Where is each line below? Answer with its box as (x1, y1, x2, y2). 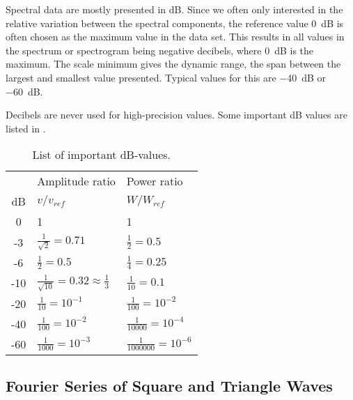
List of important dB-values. (32, 146, 171, 163)
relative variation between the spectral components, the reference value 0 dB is (6, 15, 344, 30)
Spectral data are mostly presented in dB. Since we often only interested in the (6, 2, 343, 16)
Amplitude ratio (37, 173, 116, 190)
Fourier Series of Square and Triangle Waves (6, 375, 333, 397)
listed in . (6, 121, 46, 135)
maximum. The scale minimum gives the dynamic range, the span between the (6, 56, 341, 71)
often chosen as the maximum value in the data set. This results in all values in (6, 29, 345, 44)
